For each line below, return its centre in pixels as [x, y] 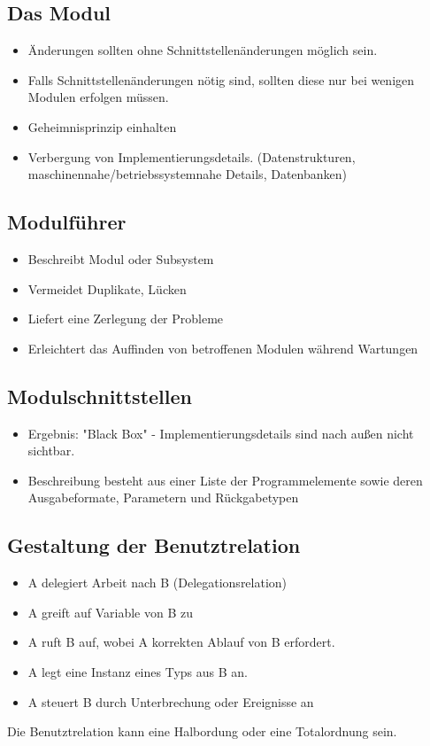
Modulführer [67, 222]
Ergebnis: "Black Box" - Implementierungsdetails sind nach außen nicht [221, 433]
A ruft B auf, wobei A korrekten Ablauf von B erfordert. [181, 642]
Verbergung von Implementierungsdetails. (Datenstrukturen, [192, 156]
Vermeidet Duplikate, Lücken [107, 288]
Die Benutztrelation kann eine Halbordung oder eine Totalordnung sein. [202, 731]
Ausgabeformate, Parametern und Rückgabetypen [163, 497]
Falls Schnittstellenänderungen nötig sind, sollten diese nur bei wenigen [221, 79]
